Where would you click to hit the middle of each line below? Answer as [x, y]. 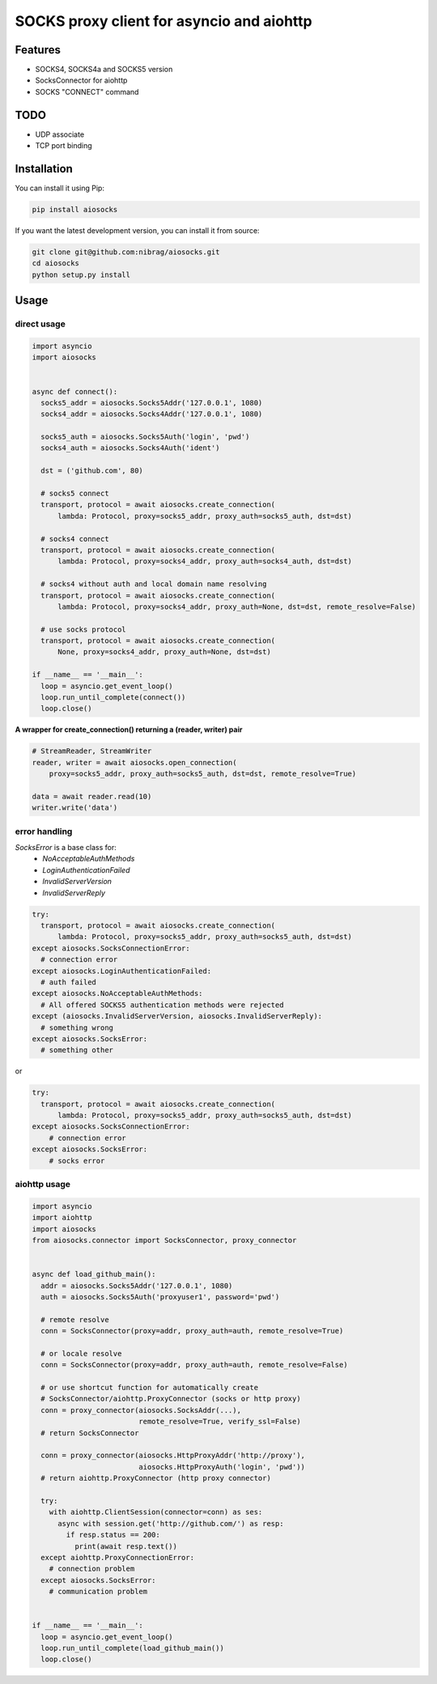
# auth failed [69, 982]
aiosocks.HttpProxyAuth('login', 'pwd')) [222, 1467]
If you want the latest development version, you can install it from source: [137, 231]
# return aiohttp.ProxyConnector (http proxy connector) [156, 1478]
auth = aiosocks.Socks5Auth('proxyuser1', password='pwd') [160, 1297]
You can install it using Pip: [60, 188]
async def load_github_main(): [94, 1274]
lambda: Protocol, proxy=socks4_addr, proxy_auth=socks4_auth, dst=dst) [205, 561]
